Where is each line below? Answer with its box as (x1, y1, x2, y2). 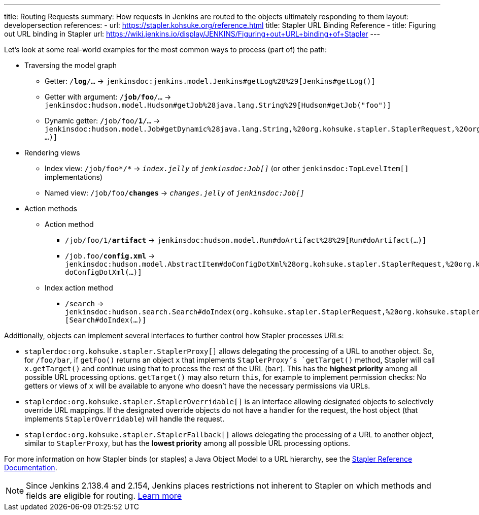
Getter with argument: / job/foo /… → (45, 92, 172, 101)
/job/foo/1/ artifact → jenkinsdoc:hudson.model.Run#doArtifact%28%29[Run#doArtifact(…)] (65, 236, 427, 244)
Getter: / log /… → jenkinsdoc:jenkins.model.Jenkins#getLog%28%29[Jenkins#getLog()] (45, 77, 375, 85)
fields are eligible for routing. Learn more (26, 491, 182, 501)
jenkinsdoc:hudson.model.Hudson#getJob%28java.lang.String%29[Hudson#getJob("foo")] (45, 101, 391, 109)
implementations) (45, 173, 103, 181)
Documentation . (4, 463, 57, 472)
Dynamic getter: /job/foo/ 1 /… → (45, 116, 160, 125)
